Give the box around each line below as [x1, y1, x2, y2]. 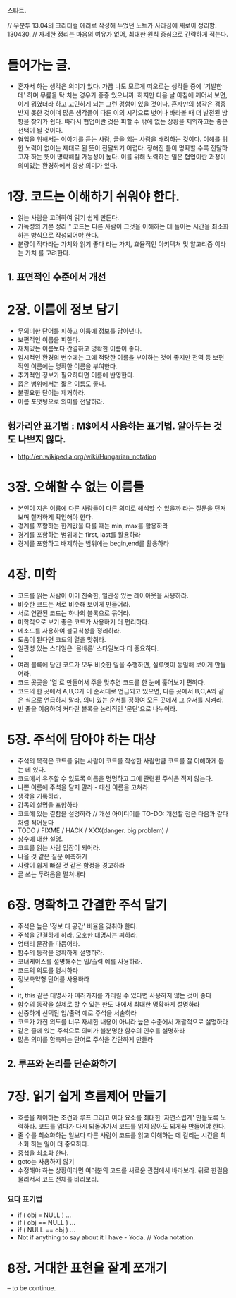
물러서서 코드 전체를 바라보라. [17, 1175, 99, 1184]
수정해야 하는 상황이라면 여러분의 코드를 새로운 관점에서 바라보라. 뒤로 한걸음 [17, 1166, 229, 1175]
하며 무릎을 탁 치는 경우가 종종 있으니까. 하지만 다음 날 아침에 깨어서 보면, [27, 90, 228, 99]
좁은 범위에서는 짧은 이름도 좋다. [17, 380, 106, 388]
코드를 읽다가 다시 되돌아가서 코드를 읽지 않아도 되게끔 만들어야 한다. [38, 1122, 227, 1131]
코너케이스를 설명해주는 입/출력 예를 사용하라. [17, 957, 143, 965]
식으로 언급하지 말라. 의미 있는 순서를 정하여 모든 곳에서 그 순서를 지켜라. [25, 696, 224, 704]
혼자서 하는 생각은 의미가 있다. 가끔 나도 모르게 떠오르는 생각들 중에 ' [17, 82, 206, 90]
